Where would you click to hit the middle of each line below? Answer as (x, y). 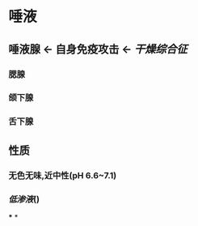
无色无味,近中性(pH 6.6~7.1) (63, 175)
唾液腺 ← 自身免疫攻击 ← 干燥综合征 (98, 49)
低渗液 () (24, 199)
